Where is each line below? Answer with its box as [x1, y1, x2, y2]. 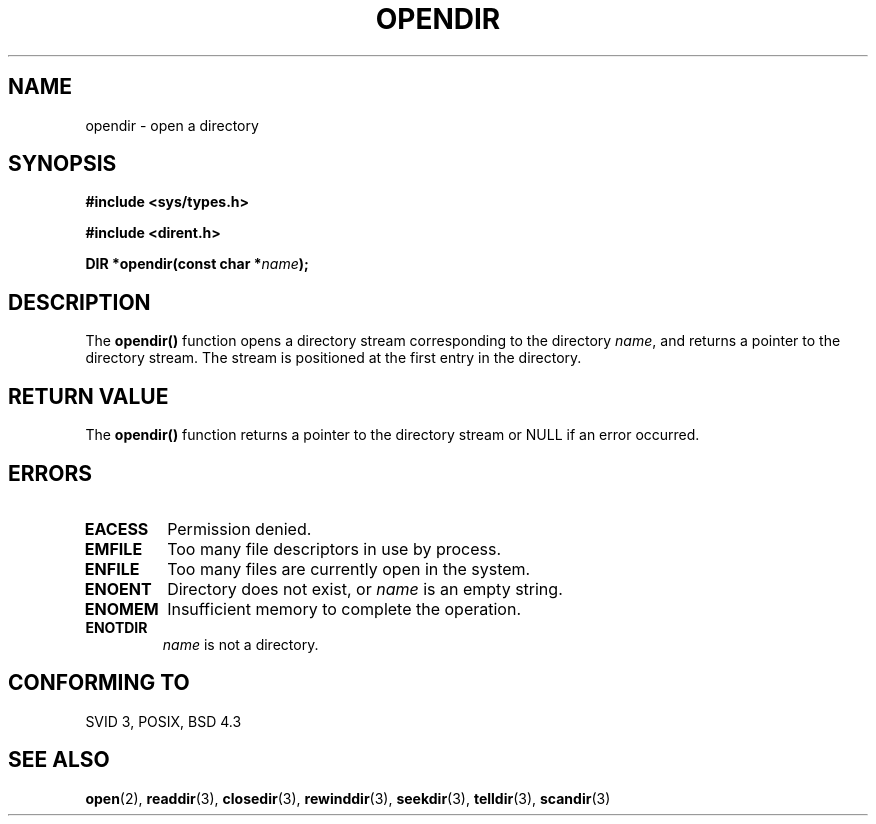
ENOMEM [84, 598, 159, 619]
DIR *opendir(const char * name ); [85, 255, 309, 273]
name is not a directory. [162, 635, 319, 653]
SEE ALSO [8, 747, 110, 773]
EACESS [84, 518, 149, 539]
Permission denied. [167, 518, 312, 539]
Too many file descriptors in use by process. [167, 538, 501, 559]
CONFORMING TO [8, 670, 190, 696]
